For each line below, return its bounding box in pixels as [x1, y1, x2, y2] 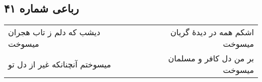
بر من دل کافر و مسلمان [168, 52, 254, 64]
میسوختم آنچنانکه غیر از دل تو [8, 58, 111, 70]
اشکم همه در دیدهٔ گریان [170, 26, 254, 38]
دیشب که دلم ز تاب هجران [8, 26, 100, 38]
